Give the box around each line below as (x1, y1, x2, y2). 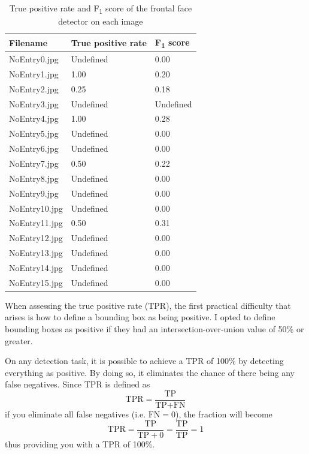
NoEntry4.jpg (9, 112, 59, 125)
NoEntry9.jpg (9, 187, 59, 199)
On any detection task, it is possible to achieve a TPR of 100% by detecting (5, 354, 284, 367)
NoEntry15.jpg (9, 276, 63, 288)
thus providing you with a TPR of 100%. (5, 437, 155, 450)
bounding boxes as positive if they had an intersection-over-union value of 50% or (5, 323, 304, 335)
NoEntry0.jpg (9, 53, 59, 65)
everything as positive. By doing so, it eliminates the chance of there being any (5, 366, 295, 378)
